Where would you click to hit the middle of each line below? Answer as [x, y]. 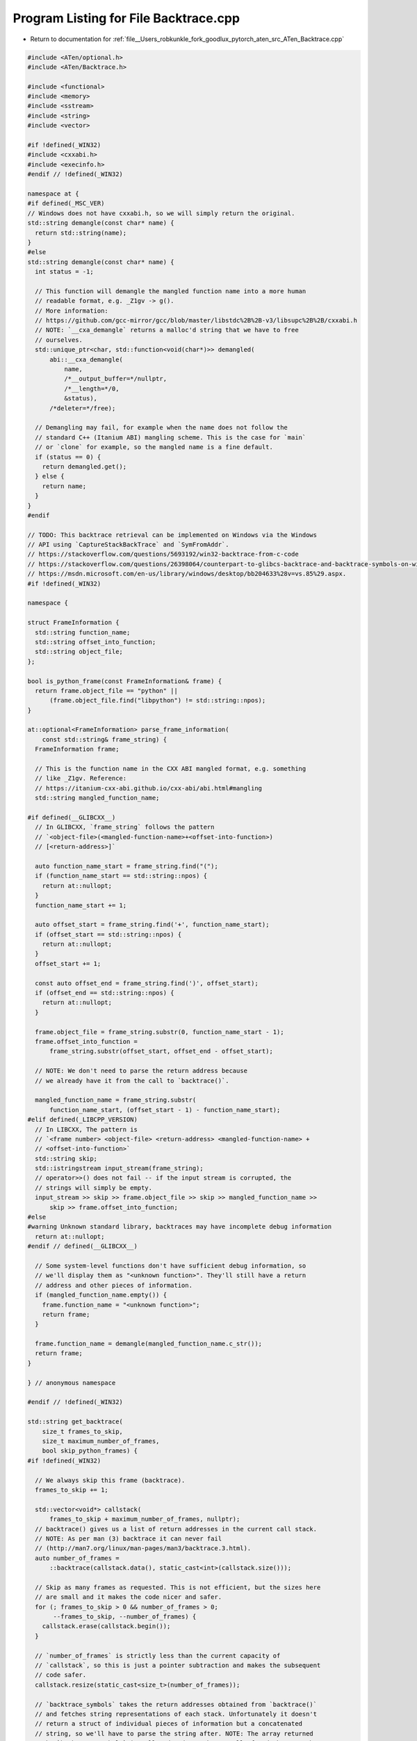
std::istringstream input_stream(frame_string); [120, 1169]
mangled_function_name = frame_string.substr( [116, 1100]
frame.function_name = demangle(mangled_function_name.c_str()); [149, 1344]
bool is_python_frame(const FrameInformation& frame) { [125, 681]
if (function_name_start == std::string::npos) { [121, 876]
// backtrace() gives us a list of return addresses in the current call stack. [176, 1529]
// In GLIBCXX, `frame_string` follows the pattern [125, 827]
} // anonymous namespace [72, 1383]
